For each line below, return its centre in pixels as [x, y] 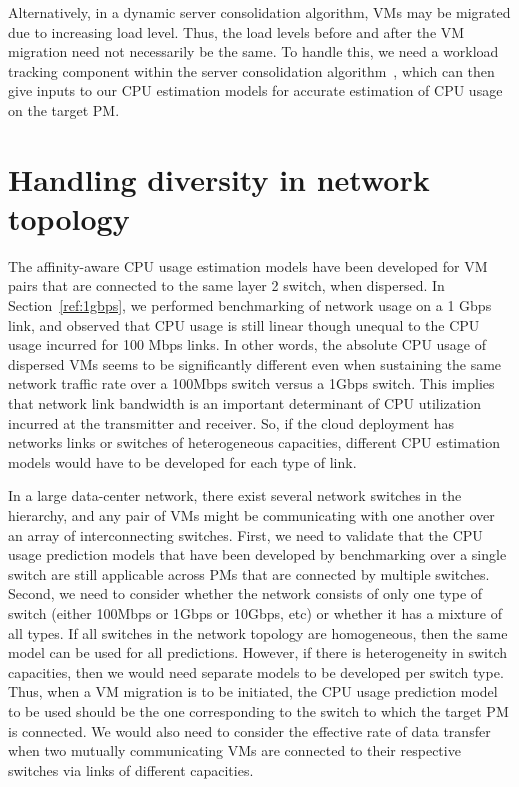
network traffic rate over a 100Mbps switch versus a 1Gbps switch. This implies [251, 383]
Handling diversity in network [219, 178]
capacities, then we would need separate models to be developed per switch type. [256, 671]
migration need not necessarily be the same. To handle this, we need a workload [253, 51]
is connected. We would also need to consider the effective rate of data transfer [249, 730]
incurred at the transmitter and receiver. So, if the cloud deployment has [231, 422]
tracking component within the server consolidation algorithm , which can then [251, 70]
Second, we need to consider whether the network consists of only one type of [245, 593]
